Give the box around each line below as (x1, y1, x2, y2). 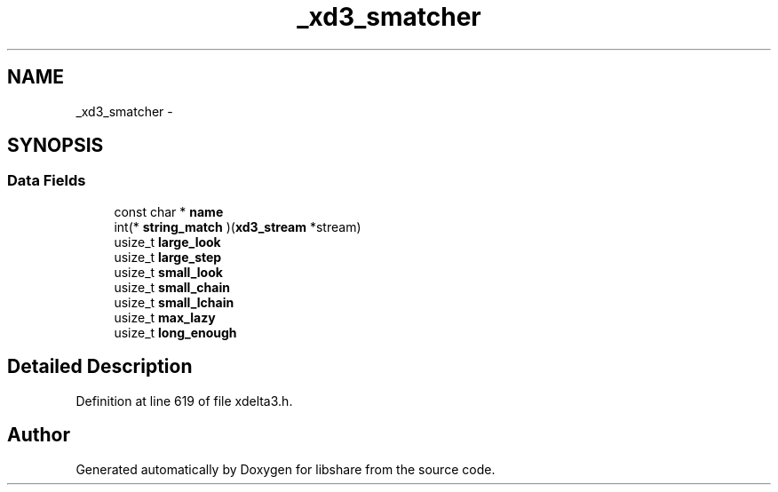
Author (7, 424, 70, 447)
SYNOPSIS (7, 134, 104, 157)
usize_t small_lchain (114, 294, 234, 310)
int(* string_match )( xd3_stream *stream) (114, 218, 361, 234)
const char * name (114, 203, 224, 219)
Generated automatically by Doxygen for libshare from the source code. (75, 461, 496, 477)
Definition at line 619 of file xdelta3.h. (75, 393, 293, 409)
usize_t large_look (114, 234, 221, 250)
